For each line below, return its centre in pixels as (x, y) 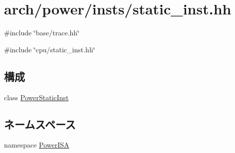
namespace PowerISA (37, 145)
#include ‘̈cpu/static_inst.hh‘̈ (50, 49)
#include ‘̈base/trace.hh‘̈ (42, 33)
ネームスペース (40, 124)
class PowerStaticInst (36, 97)
